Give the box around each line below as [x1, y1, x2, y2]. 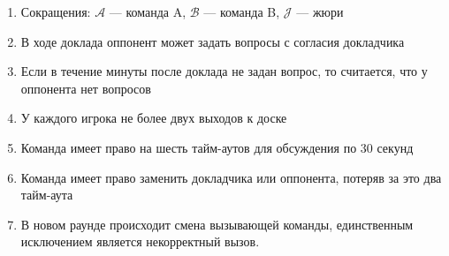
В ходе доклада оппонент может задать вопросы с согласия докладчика [20, 32, 405, 50]
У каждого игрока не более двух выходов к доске [20, 109, 287, 127]
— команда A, [109, 3, 186, 20]
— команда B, [203, 3, 280, 20]
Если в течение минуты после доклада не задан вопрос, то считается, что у [20, 62, 428, 80]
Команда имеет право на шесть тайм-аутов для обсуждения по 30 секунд [20, 138, 414, 156]
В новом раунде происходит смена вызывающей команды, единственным [20, 215, 414, 233]
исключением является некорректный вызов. [20, 232, 260, 251]
